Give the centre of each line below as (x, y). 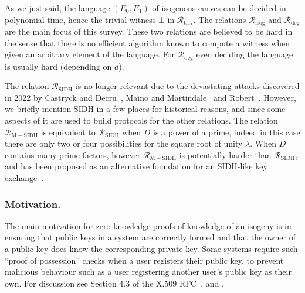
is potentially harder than (225, 154)
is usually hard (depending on (58, 66)
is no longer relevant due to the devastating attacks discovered (187, 86)
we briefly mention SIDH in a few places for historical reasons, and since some (145, 109)
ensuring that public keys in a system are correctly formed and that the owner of (150, 237)
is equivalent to (68, 132)
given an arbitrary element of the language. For (90, 54)
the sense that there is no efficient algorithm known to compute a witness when (148, 42)
